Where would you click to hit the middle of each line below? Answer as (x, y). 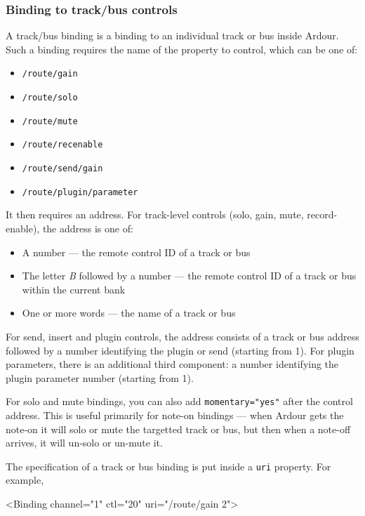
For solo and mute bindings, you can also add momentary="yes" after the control (179, 401)
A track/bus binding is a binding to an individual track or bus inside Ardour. (172, 35)
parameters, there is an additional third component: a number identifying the (172, 364)
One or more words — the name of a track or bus (129, 313)
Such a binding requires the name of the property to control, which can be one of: (182, 49)
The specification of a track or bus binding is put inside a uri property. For (168, 466)
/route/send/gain (62, 169)
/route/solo (50, 98)
